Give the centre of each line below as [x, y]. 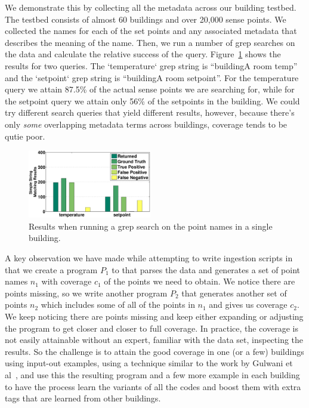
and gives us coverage [248, 305]
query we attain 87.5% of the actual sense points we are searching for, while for [150, 89]
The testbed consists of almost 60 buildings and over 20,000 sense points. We [146, 19]
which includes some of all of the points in [118, 305]
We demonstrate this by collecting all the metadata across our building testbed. [151, 7]
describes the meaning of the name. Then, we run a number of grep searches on [150, 42]
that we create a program [51, 269]
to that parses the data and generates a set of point [206, 269]
